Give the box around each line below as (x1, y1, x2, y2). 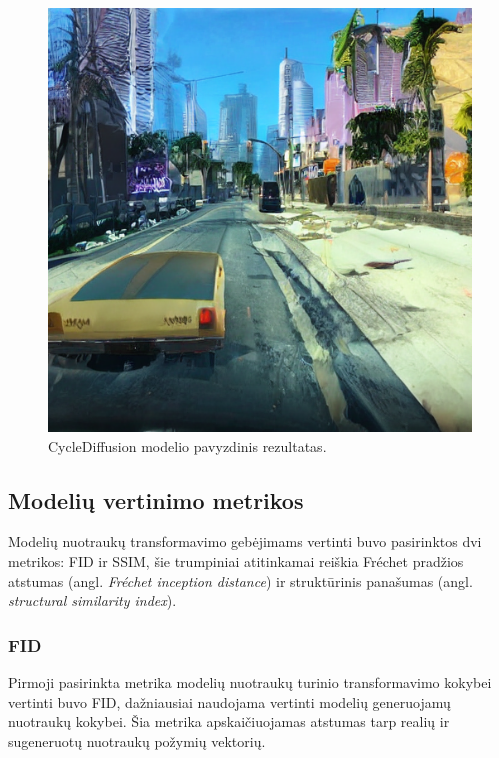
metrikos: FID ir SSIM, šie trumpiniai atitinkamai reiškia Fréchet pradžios (8, 550, 464, 571)
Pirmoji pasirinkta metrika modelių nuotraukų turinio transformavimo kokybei (8, 671, 492, 692)
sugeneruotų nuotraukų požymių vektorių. (8, 730, 266, 751)
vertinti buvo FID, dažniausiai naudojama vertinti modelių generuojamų (8, 691, 451, 712)
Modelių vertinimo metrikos (8, 484, 304, 515)
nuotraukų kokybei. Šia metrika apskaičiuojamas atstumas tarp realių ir (8, 711, 450, 732)
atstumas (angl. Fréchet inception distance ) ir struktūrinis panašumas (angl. (8, 570, 473, 591)
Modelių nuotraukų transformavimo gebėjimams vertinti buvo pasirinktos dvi (8, 531, 482, 552)
